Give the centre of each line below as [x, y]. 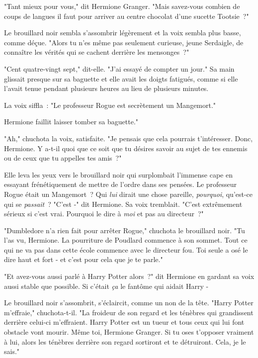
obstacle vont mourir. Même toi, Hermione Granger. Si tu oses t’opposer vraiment [129, 332]
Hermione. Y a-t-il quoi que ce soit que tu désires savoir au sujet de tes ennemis [126, 148]
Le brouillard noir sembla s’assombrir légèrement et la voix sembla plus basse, [123, 33]
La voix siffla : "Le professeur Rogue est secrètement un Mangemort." [110, 105]
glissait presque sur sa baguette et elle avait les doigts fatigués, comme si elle [121, 78]
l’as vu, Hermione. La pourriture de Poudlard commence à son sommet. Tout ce [126, 240]
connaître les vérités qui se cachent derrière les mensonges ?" [97, 52]
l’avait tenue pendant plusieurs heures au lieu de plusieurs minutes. [106, 88]
